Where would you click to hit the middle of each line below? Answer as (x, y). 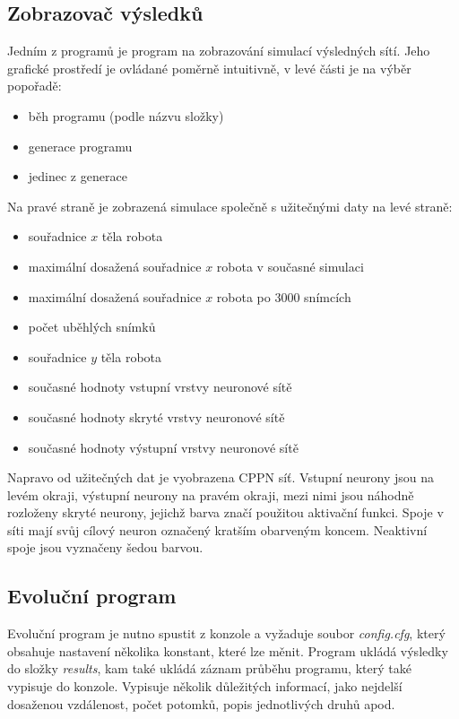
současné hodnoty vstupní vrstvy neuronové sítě (160, 387)
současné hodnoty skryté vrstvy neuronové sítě (156, 416)
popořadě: (35, 86)
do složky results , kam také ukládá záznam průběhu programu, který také (209, 668)
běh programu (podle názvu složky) (126, 115)
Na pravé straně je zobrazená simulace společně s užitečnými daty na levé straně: (230, 206)
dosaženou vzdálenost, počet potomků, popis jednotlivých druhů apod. (201, 703)
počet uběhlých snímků (92, 327)
